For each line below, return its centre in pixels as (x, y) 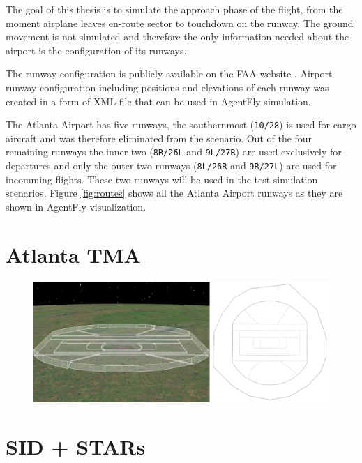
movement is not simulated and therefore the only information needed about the (178, 37)
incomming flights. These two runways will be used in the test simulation (162, 179)
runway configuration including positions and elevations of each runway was (167, 87)
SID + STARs (76, 446)
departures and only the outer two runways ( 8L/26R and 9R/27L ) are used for (171, 166)
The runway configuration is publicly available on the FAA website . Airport (169, 74)
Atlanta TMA (73, 254)
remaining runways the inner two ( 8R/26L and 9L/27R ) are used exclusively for (174, 152)
